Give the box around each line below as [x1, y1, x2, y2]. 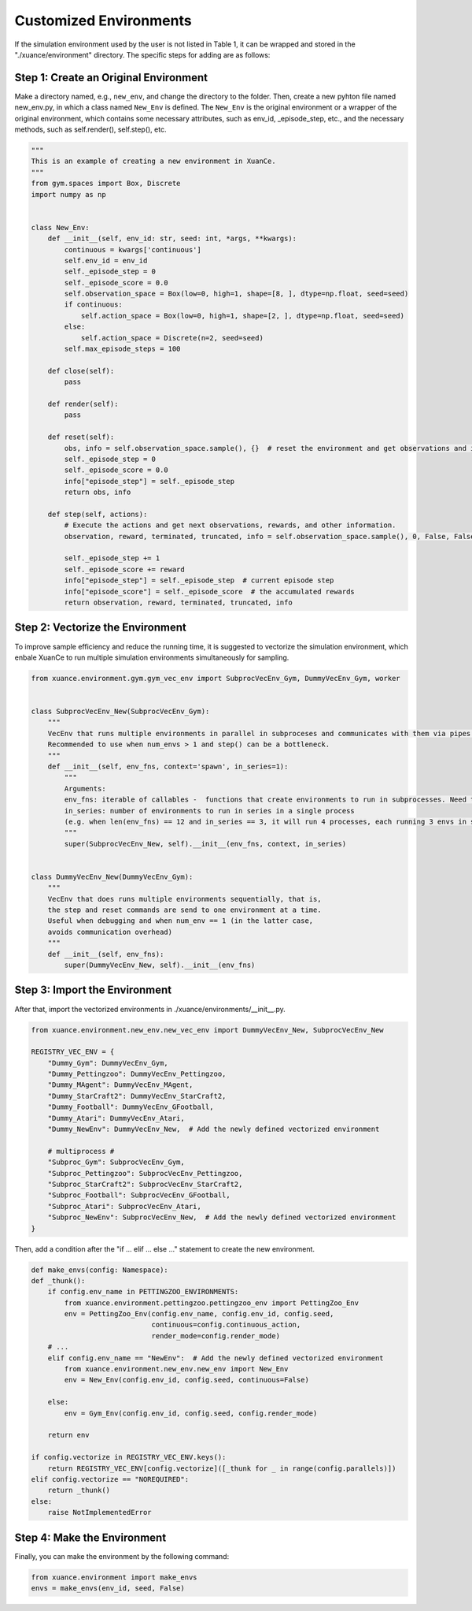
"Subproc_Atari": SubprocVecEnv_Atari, [47, 1202, 202, 1211]
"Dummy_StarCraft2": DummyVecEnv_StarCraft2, [47, 1092, 227, 1100]
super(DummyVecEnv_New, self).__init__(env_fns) [64, 961, 256, 969]
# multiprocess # [47, 1147, 115, 1155]
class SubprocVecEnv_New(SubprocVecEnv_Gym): [31, 707, 210, 716]
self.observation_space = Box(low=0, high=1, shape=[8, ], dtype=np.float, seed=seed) [64, 289, 409, 299]
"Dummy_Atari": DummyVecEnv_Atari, [47, 1114, 185, 1122]
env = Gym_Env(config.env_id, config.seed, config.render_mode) [64, 1408, 318, 1418]
